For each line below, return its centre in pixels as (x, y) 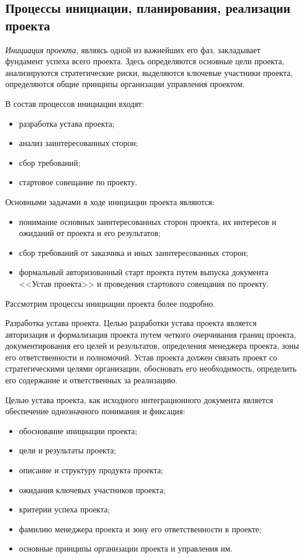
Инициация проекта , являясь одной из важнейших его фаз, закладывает (133, 49)
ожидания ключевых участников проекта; (92, 489)
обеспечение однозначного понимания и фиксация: (95, 411)
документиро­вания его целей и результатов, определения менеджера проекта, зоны (152, 346)
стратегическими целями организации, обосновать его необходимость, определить (151, 368)
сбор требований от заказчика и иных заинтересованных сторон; (134, 252)
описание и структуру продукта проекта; (91, 470)
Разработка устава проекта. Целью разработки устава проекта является (131, 323)
